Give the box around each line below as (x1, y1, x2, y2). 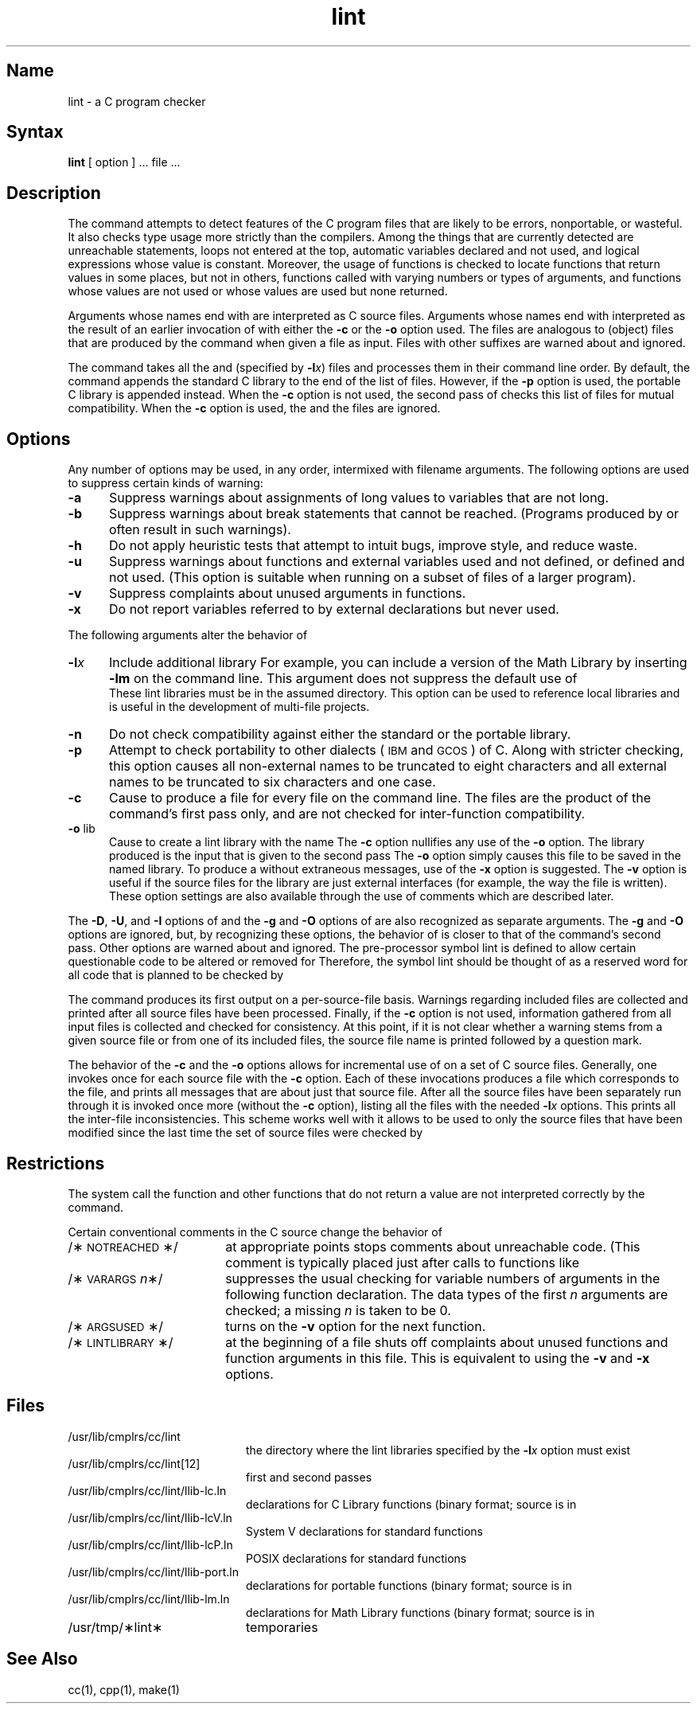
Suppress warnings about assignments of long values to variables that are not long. (108, 490, 609, 506)
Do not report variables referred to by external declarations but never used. (108, 601, 559, 618)
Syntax (6, 122, 64, 142)
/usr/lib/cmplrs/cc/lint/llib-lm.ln (68, 1591, 230, 1606)
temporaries (245, 1618, 318, 1635)
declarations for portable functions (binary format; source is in (246, 1578, 572, 1592)
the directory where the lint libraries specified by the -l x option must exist (246, 1443, 631, 1457)
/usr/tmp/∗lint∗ (68, 1618, 163, 1635)
